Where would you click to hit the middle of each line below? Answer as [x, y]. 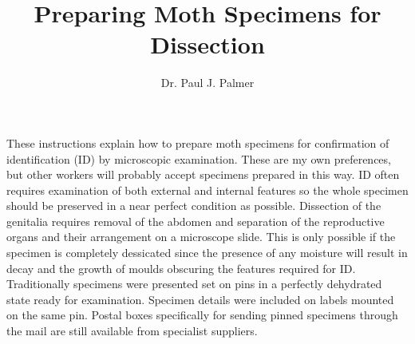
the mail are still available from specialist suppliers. [132, 331]
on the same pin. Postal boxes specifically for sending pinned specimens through [202, 315]
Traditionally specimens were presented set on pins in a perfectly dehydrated [194, 284]
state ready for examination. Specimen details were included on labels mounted [200, 299]
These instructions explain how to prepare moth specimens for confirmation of [198, 142]
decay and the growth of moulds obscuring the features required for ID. [181, 268]
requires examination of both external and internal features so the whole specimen [207, 190]
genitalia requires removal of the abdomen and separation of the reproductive [196, 221]
